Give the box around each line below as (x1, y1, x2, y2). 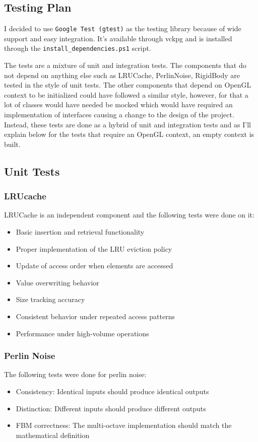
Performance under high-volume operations (16, 328, 149, 338)
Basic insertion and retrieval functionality (16, 227, 145, 237)
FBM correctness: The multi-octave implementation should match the (16, 420, 232, 430)
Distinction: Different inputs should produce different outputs (16, 403, 206, 413)
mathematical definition (16, 429, 90, 440)
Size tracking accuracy (16, 294, 85, 305)
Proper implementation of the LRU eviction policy (16, 243, 172, 254)
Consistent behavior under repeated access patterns (16, 311, 175, 322)
